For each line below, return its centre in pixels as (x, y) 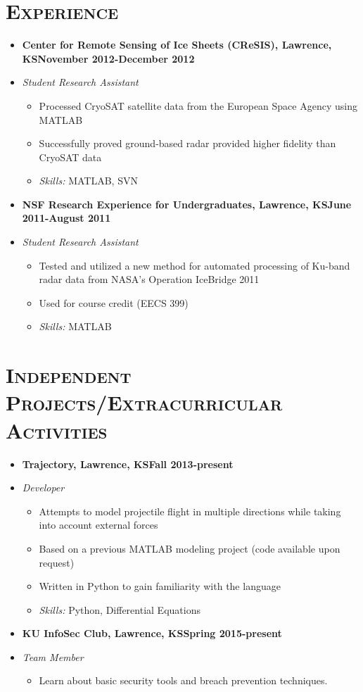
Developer (43, 487)
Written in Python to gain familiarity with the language (160, 586)
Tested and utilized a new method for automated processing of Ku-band (195, 265)
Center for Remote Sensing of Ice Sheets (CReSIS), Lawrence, (177, 45)
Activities (57, 430)
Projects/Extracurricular (144, 402)
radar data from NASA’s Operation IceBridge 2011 (149, 279)
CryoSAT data (70, 157)
